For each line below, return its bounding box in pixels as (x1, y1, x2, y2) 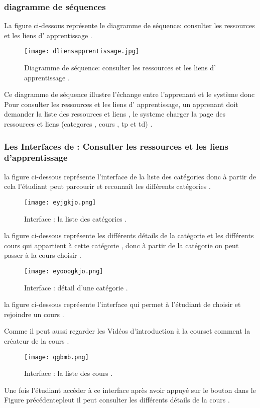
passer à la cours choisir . (4, 250, 82, 260)
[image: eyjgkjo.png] (24, 198, 96, 206)
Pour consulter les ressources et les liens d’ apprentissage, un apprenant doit (4, 98, 238, 109)
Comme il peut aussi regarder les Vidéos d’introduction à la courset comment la (4, 326, 250, 336)
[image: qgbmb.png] (24, 353, 89, 361)
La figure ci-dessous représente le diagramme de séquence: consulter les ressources (4, 20, 255, 31)
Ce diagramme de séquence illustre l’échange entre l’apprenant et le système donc (4, 89, 255, 99)
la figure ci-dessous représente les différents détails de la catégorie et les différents (4, 230, 254, 241)
